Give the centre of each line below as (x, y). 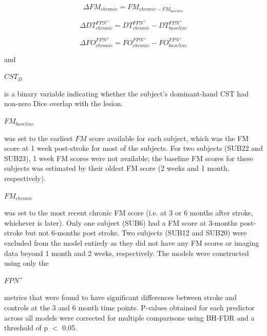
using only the (26, 263)
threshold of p (26, 328)
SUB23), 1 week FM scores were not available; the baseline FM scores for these (129, 158)
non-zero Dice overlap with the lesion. (64, 103)
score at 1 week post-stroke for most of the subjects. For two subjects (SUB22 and (133, 148)
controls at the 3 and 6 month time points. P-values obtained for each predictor (129, 307)
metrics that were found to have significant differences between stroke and (121, 297)
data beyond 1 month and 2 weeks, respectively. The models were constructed (127, 253)
